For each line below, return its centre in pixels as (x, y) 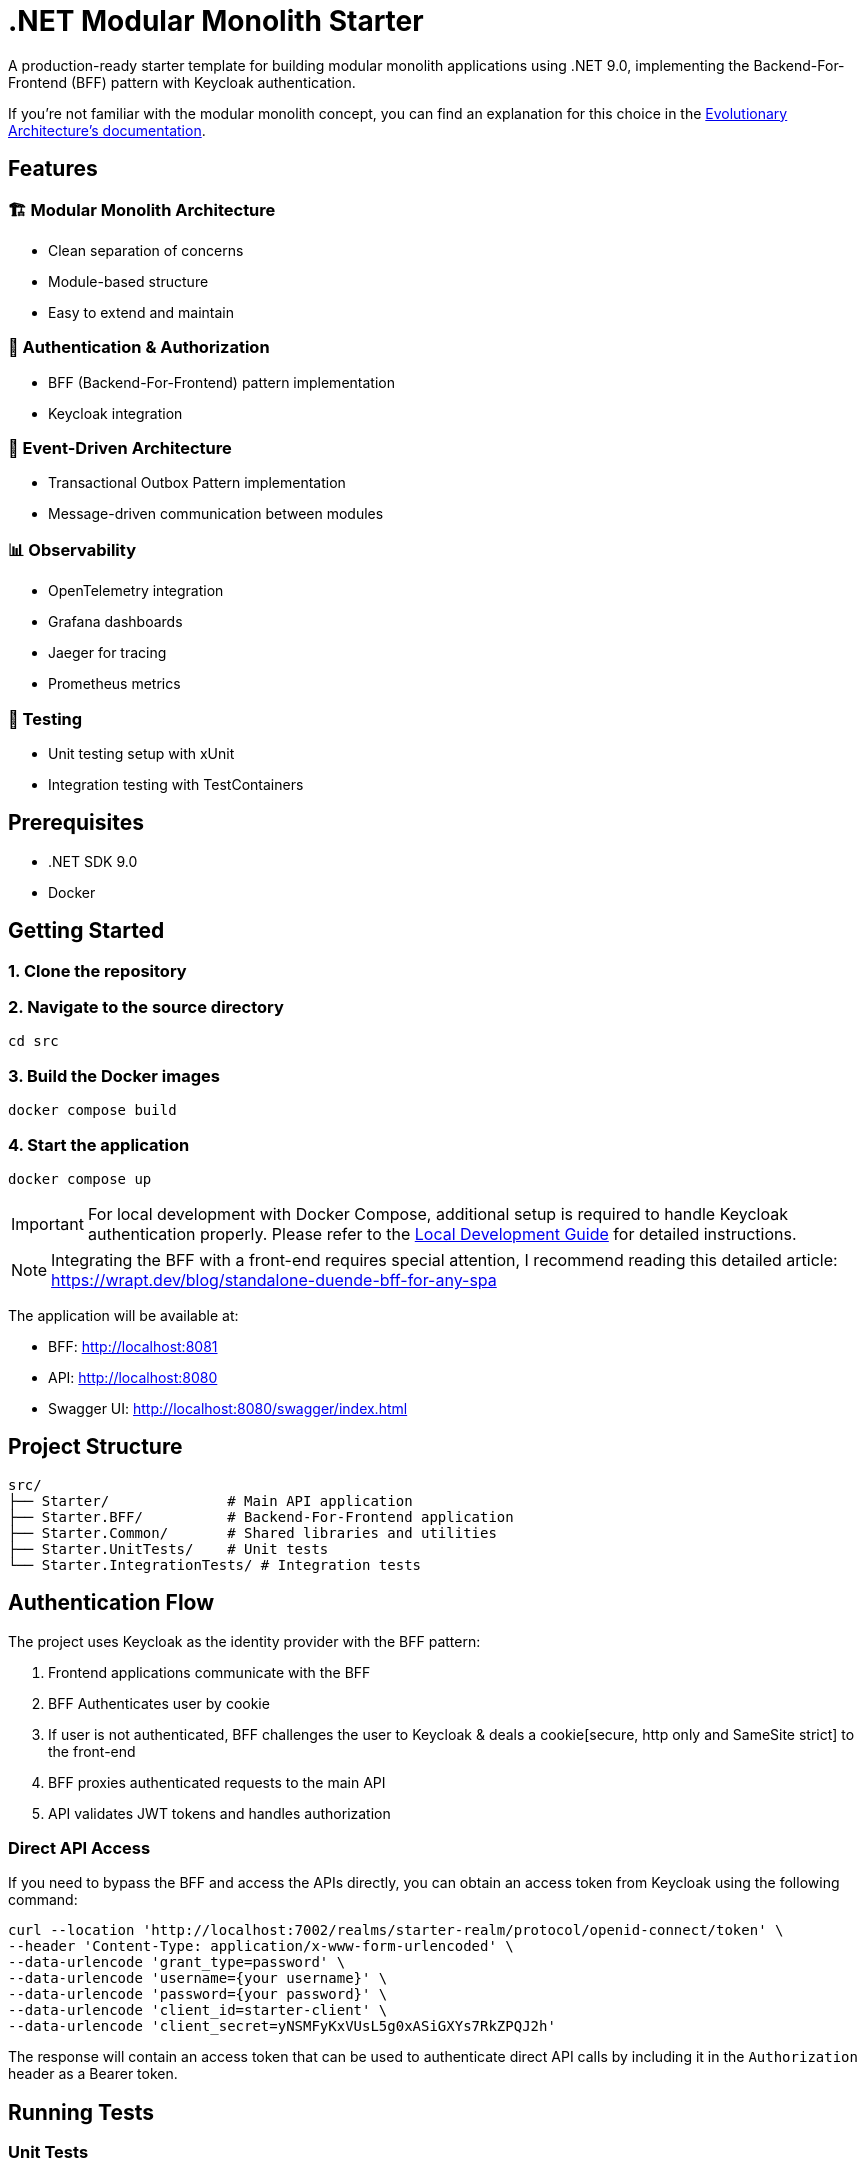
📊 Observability (72, 549)
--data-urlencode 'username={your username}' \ (198, 1978)
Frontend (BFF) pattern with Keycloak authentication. (182, 82)
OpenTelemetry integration (136, 591)
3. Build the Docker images (114, 1075)
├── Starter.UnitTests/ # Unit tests (168, 1548)
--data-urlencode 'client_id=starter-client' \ (198, 2010)
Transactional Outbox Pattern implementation (197, 483)
